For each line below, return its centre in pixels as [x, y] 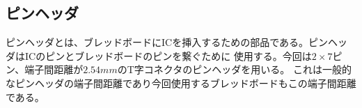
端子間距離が [54, 69]
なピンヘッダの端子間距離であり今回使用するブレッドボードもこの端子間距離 [181, 83]
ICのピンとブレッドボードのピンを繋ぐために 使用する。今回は [168, 55]
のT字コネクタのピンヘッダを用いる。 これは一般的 [234, 69]
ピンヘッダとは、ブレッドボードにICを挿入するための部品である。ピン [167, 42]
